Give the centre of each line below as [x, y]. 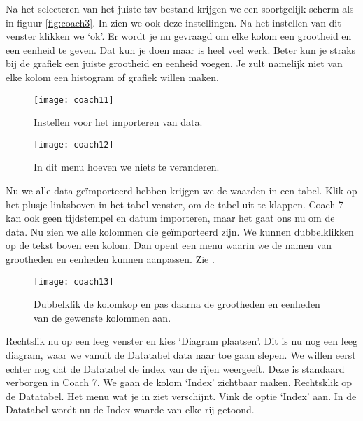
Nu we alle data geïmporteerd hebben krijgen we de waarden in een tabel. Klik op [181, 191]
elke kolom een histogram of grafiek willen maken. [113, 77]
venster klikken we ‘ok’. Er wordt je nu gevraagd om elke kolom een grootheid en [179, 36]
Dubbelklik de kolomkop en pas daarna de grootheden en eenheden [177, 304]
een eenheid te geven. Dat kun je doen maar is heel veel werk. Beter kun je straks [181, 49]
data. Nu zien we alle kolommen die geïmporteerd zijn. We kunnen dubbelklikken [180, 231]
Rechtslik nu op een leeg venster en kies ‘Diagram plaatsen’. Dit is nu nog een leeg [182, 341]
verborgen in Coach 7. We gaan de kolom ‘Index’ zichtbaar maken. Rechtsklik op [179, 382]
